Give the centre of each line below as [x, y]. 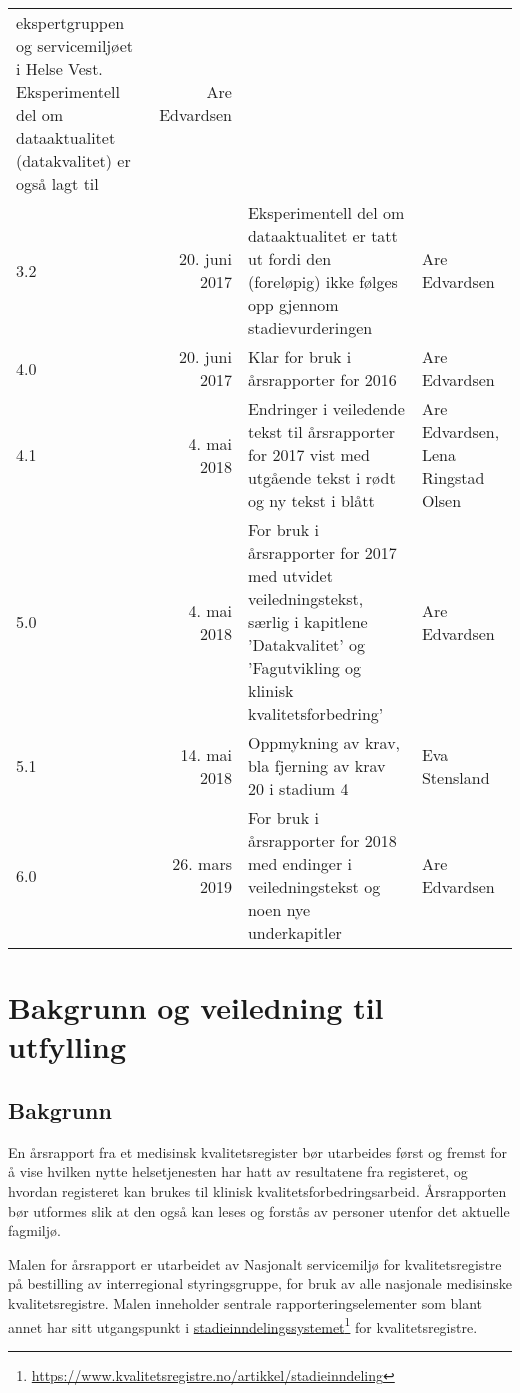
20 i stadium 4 [298, 788]
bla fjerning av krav [316, 765]
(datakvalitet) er [73, 160]
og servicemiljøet [75, 45]
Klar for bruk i [299, 356]
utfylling [67, 1046]
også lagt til [57, 183]
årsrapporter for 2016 [322, 379]
